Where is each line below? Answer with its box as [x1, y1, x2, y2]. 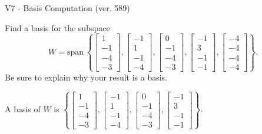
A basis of [5, 103, 41, 115]
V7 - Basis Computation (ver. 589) [5, 2, 130, 14]
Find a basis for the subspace [5, 21, 110, 33]
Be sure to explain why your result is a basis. [5, 71, 168, 83]
